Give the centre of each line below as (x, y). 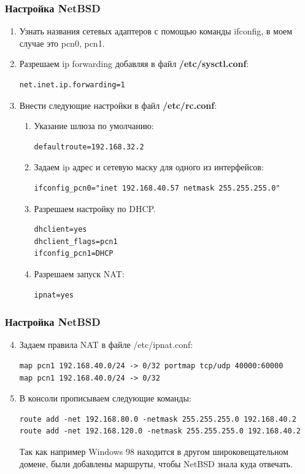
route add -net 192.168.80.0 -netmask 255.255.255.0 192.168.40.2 (158, 419)
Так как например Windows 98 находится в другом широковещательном (154, 451)
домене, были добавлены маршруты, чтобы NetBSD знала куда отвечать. (156, 463)
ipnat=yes (54, 295)
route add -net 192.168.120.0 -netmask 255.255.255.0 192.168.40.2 (160, 431)
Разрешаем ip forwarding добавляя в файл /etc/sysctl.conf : (134, 64)
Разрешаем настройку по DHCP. (95, 208)
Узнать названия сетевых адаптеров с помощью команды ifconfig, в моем (156, 31)
